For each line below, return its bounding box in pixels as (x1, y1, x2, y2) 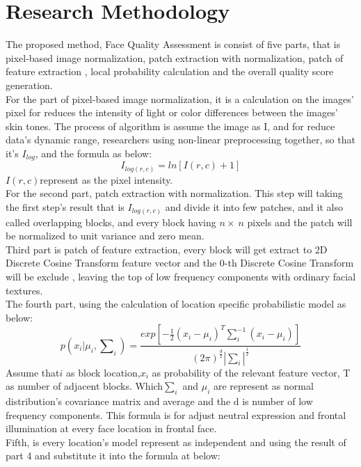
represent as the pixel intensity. (40, 172, 173, 187)
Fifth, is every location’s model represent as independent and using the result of (6, 434, 346, 449)
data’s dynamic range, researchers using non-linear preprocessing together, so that (6, 132, 355, 147)
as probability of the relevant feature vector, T (152, 365, 351, 379)
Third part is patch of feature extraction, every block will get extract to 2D (6, 242, 328, 256)
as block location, (66, 365, 141, 379)
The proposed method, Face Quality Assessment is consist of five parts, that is (6, 37, 341, 52)
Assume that (6, 365, 60, 379)
